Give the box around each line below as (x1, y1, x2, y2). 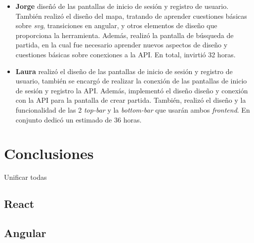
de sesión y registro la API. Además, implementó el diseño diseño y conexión (15, 85, 248, 95)
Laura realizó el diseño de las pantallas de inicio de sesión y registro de (15, 66, 233, 76)
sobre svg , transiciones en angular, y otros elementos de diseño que (15, 20, 217, 31)
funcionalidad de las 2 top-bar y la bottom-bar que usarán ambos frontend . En (15, 104, 250, 115)
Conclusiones (4, 143, 94, 163)
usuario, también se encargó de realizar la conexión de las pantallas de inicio (15, 76, 247, 86)
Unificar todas (4, 172, 47, 182)
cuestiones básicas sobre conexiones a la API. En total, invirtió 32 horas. (15, 49, 236, 59)
